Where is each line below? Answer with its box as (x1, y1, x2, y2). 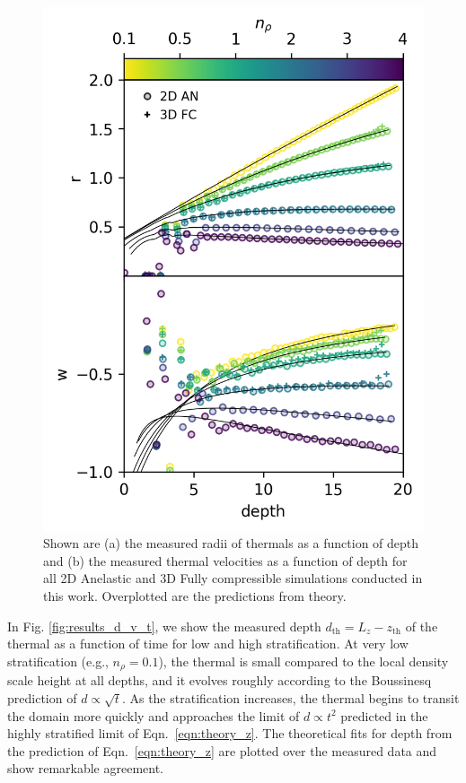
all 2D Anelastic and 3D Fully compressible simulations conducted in (43, 569, 423, 587)
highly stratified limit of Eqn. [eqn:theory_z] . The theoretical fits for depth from (7, 724, 453, 743)
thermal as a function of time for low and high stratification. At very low (7, 634, 409, 653)
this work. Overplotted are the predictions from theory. (43, 586, 347, 605)
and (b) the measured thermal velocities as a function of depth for (43, 551, 408, 570)
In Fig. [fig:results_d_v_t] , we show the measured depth (7, 616, 321, 635)
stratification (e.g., (7, 651, 109, 670)
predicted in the (340, 706, 428, 725)
